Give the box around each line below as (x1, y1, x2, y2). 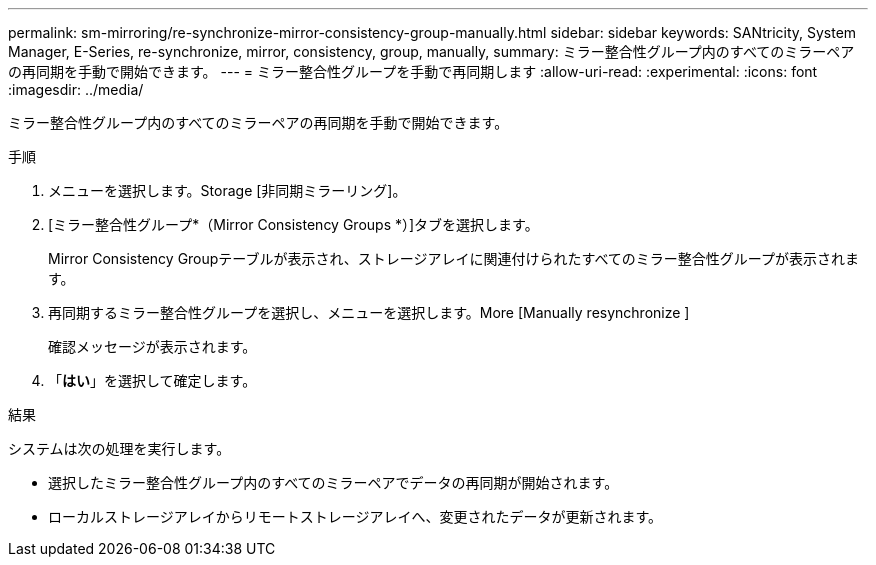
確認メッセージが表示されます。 (48, 338, 257, 355)
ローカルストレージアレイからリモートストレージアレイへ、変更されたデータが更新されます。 (48, 508, 663, 525)
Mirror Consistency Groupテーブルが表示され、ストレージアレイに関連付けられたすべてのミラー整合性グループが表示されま (48, 250, 860, 267)
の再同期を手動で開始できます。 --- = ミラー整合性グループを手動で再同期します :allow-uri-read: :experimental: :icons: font (8, 63, 818, 80)
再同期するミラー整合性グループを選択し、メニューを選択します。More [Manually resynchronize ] (48, 304, 690, 321)
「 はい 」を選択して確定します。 (48, 372, 257, 389)
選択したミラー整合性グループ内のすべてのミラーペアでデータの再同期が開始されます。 (48, 474, 619, 491)
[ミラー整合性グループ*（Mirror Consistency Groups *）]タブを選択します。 (48, 216, 539, 233)
